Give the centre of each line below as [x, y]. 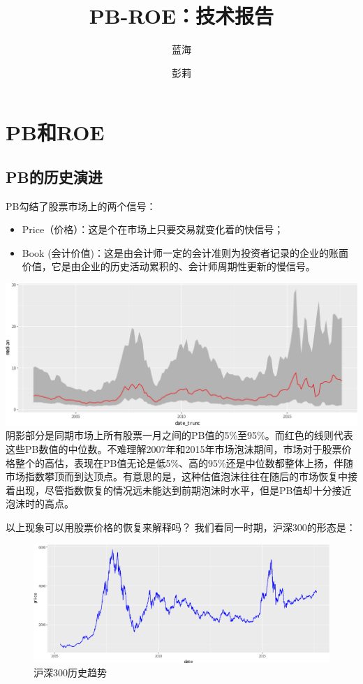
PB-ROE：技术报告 [181, 16]
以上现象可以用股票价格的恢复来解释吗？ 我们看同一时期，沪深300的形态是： [181, 527]
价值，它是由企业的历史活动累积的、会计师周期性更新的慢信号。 [169, 266]
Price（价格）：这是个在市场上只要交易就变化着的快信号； [153, 229]
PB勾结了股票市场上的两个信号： [81, 206]
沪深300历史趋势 [70, 672]
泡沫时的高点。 [40, 504]
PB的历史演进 [54, 176]
